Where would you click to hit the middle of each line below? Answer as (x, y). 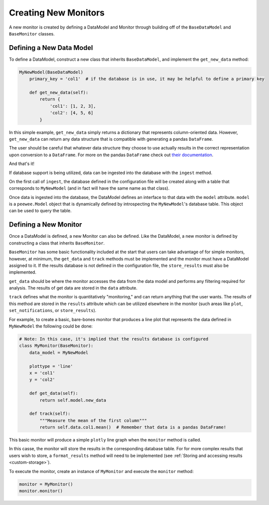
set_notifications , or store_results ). (53, 310)
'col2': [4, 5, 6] (72, 113)
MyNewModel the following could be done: (51, 326)
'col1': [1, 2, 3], (73, 106)
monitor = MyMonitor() (46, 484)
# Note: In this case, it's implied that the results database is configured (114, 339)
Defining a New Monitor (46, 225)
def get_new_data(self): (59, 92)
